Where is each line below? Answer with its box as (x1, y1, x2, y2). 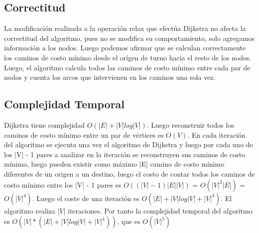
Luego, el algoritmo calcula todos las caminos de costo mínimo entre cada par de (4, 62, 251, 72)
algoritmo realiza (4, 205, 55, 216)
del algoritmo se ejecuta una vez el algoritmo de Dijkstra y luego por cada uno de (4, 139, 253, 150)
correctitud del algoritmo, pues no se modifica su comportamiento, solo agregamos (4, 32, 255, 43)
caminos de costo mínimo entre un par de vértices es (4, 129, 164, 140)
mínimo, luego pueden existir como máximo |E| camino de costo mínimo (4, 159, 225, 169)
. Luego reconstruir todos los (146, 119, 234, 130)
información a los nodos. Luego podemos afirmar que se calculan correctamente (4, 42, 246, 53)
